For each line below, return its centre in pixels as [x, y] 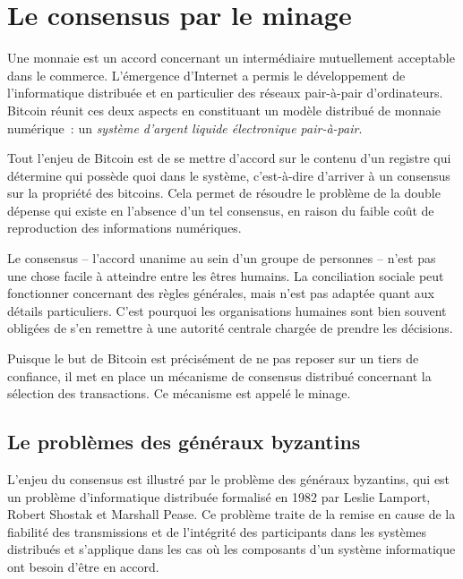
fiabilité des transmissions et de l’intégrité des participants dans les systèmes [217, 531]
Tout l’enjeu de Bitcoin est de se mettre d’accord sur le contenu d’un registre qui [229, 158]
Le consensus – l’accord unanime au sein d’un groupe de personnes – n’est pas [222, 258]
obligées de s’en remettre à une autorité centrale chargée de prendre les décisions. [230, 328]
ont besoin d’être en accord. [83, 566]
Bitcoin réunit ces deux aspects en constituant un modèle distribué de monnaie [224, 110]
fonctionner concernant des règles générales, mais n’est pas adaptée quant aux [221, 293]
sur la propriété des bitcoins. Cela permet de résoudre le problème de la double [224, 193]
